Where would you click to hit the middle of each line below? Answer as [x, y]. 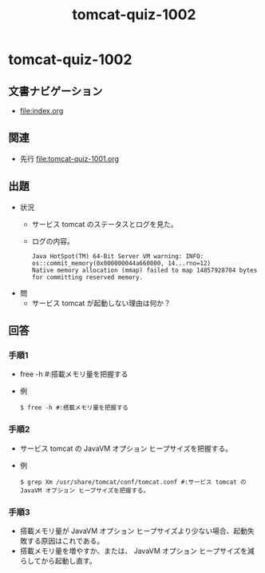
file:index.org [42, 111]
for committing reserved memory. [87, 277]
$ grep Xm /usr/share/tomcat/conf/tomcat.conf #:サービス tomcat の [133, 482]
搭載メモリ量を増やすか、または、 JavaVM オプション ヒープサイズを [133, 551]
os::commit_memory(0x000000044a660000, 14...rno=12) [121, 263]
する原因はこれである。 [65, 540]
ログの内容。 [53, 241]
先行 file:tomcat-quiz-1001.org [69, 158]
